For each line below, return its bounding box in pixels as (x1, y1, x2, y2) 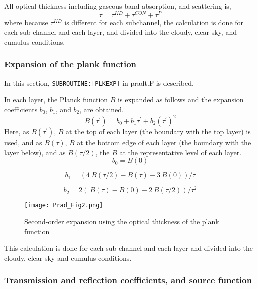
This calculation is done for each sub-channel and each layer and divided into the (4, 243, 253, 253)
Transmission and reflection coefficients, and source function (4, 274, 252, 286)
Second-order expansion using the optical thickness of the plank (24, 216, 219, 226)
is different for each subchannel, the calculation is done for (64, 17, 244, 27)
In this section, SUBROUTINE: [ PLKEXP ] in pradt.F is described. (4, 77, 194, 88)
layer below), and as (4, 147, 66, 157)
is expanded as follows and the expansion (118, 94, 244, 105)
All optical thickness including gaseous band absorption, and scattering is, (4, 1, 231, 11)
